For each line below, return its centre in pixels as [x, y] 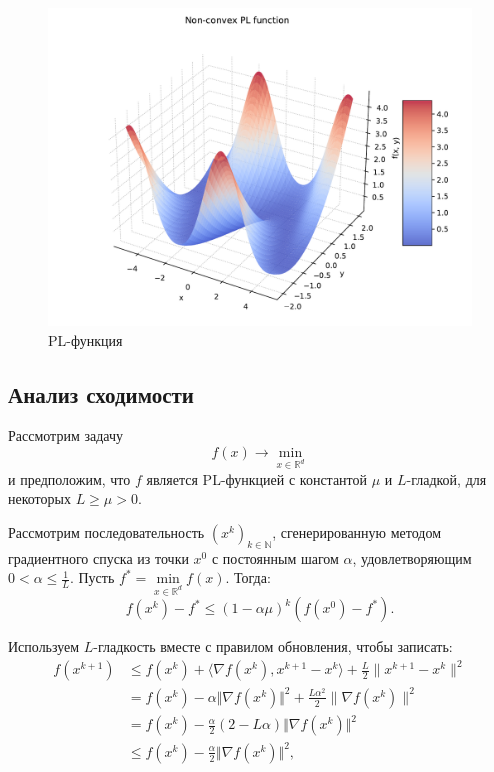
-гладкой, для [446, 478]
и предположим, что [69, 478]
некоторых [39, 498]
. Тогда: [248, 577]
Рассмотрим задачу [65, 435]
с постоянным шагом [275, 557]
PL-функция [85, 339]
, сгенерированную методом [357, 531]
